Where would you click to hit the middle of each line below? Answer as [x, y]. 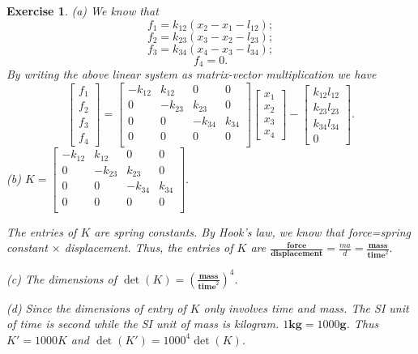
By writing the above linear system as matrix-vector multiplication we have [192, 74]
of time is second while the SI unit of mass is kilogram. [143, 324]
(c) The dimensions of [62, 278]
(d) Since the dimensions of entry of [96, 307]
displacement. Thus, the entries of [149, 247]
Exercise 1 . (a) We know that [83, 11]
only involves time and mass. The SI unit [306, 307]
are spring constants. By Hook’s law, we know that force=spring [252, 231]
